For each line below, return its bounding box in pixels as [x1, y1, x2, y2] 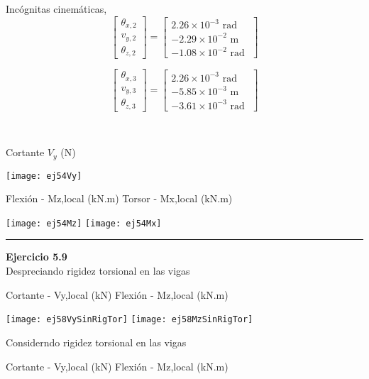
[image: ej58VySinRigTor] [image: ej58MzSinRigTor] [6, 314, 253, 325]
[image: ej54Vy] [6, 170, 82, 181]
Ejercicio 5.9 [6, 249, 67, 264]
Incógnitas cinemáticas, [6, 1, 107, 16]
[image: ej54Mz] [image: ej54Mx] [6, 218, 162, 229]
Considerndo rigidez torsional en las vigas [6, 334, 187, 349]
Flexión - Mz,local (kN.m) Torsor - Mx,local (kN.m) [6, 191, 233, 206]
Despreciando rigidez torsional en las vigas [6, 263, 190, 278]
